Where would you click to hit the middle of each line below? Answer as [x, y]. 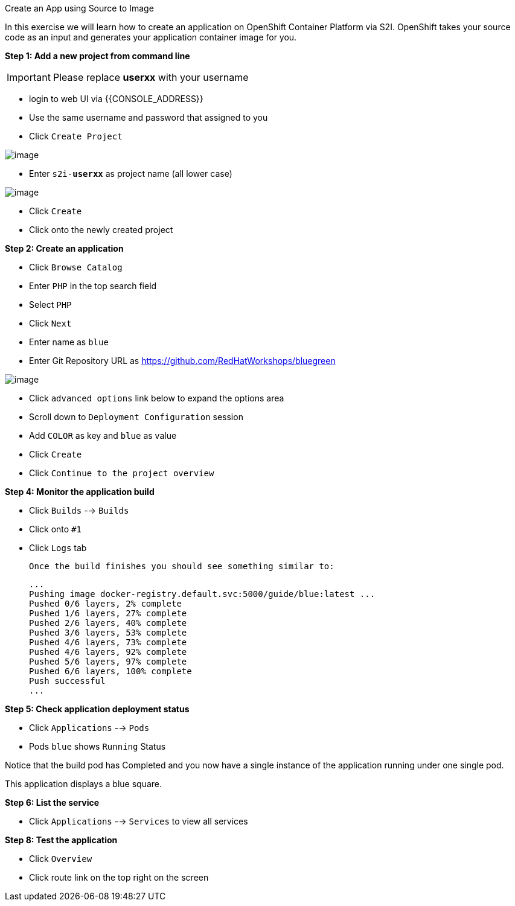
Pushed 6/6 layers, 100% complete [110, 671]
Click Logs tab [58, 548]
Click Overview [61, 859]
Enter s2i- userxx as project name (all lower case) [131, 174]
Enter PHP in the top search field [93, 286]
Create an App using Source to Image [79, 8]
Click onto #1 [55, 529]
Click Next [50, 323]
